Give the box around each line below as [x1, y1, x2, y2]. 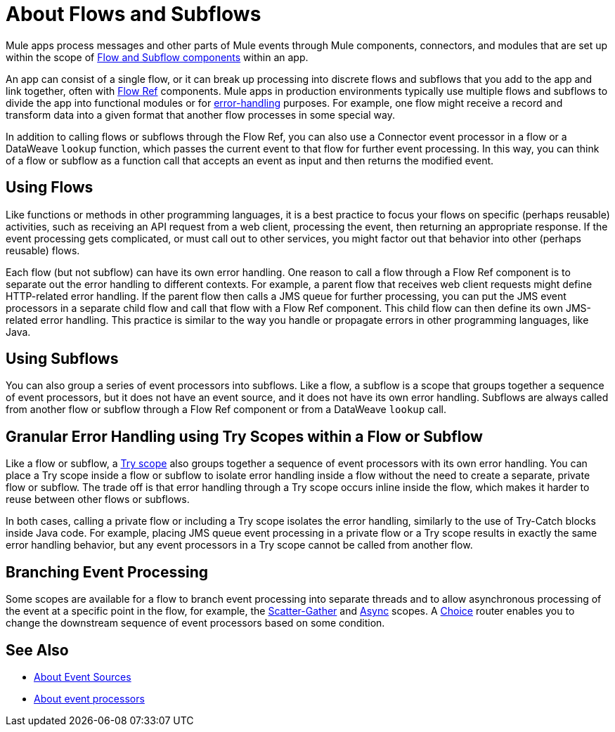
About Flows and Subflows [6, 2, 261, 26]
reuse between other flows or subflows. [6, 493, 190, 506]
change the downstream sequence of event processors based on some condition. [6, 617, 385, 629]
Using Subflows [6, 350, 119, 368]
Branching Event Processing [6, 563, 209, 581]
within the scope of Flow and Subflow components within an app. [6, 51, 309, 63]
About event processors [34, 692, 145, 705]
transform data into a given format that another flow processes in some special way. [6, 108, 395, 121]
